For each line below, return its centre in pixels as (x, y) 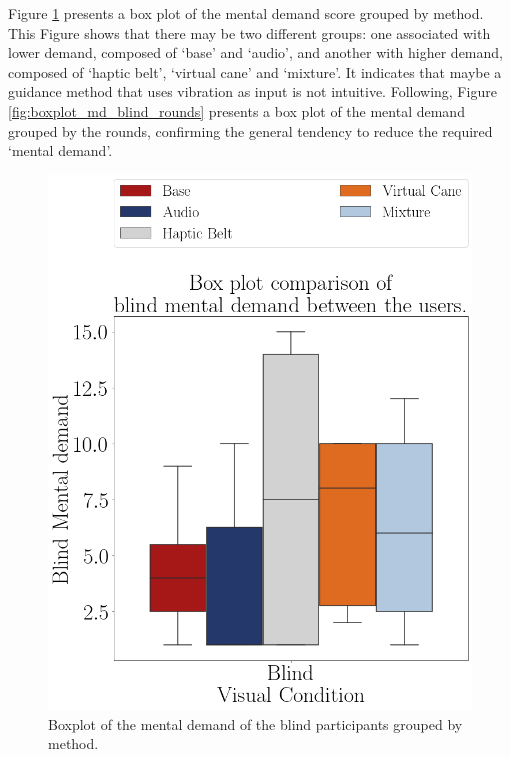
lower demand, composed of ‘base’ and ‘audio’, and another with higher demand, (255, 52)
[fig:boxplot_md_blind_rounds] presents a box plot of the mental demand (236, 110)
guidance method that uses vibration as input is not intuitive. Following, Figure (252, 91)
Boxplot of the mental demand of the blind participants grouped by (255, 723)
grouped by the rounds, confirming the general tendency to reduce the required (250, 130)
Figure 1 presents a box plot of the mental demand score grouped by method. (246, 13)
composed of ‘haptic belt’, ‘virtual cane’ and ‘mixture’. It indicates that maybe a (255, 71)
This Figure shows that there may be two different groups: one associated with (249, 32)
